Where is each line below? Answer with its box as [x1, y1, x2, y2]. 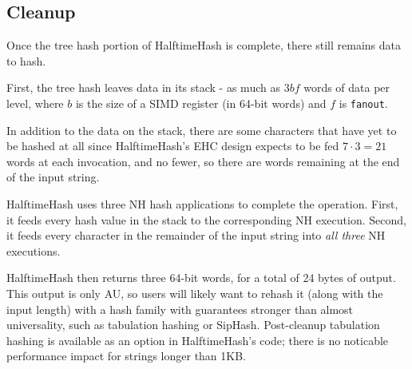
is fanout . [339, 94, 388, 111]
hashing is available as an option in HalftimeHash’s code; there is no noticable [6, 331, 389, 348]
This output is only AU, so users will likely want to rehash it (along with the [6, 284, 383, 301]
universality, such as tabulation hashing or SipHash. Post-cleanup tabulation [6, 316, 380, 333]
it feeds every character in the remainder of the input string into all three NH [6, 227, 386, 244]
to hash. [6, 52, 46, 69]
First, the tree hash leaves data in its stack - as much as [6, 79, 280, 96]
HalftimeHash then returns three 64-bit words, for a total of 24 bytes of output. [6, 269, 396, 286]
